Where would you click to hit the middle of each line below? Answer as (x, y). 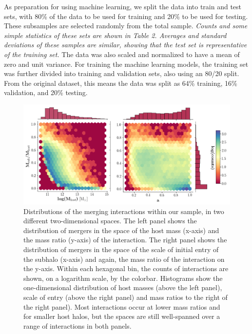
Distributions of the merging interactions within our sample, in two (124, 211)
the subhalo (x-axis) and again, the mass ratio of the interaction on (124, 259)
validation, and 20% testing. (46, 92)
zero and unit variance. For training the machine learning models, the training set (126, 64)
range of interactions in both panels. (78, 325)
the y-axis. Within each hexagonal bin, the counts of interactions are (126, 268)
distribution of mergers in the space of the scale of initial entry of (121, 249)
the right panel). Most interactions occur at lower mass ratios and (122, 306)
